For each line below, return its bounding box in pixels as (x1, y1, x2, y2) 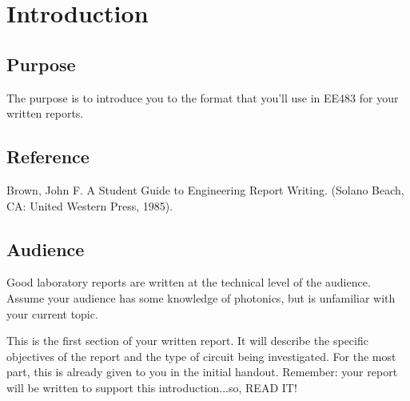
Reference (6, 144, 90, 169)
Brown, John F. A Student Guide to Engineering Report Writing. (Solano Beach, (6, 181, 404, 198)
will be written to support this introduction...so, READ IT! (6, 379, 297, 395)
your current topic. (6, 305, 98, 322)
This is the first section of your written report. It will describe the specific (6, 332, 368, 349)
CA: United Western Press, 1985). (6, 197, 173, 214)
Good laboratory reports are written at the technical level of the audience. (6, 274, 371, 291)
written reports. (6, 105, 84, 122)
